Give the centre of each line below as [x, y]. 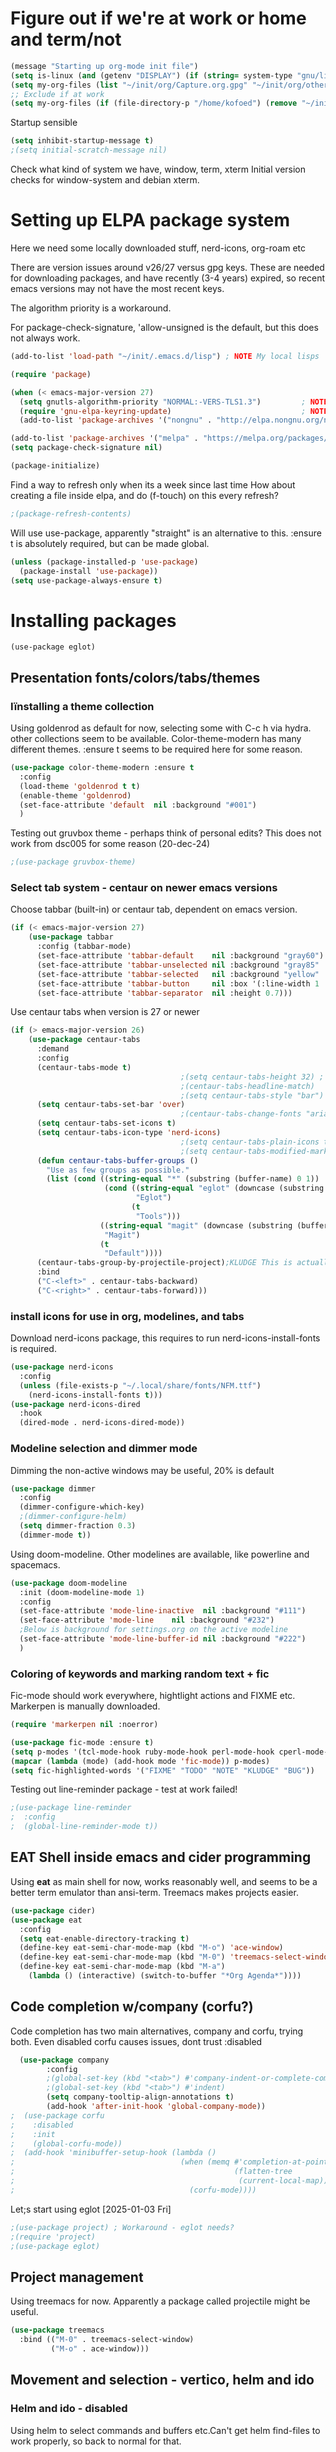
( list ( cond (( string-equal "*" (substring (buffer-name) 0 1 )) [183, 1179]
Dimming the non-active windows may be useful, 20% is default [142, 1470]
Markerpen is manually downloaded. [85, 1706]
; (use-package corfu [57, 2115]
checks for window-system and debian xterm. [105, 180]
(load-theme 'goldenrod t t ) [80, 786]
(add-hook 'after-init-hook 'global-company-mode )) [156, 2107]
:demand [53, 1049]
